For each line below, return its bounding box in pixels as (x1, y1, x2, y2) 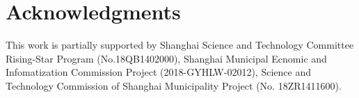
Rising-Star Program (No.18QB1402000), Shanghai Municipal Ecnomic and (6, 51, 327, 65)
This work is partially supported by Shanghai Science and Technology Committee (6, 38, 354, 52)
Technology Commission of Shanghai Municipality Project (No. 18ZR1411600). (6, 78, 342, 92)
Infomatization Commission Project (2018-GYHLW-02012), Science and (6, 65, 311, 79)
